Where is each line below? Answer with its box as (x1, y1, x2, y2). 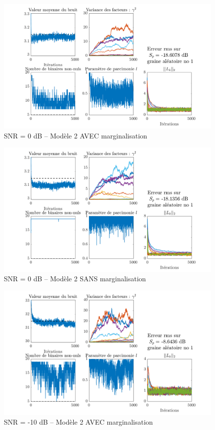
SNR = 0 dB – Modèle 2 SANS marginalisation (4, 273, 146, 284)
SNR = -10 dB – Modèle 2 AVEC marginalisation (4, 416, 153, 427)
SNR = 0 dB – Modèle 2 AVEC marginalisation (4, 131, 148, 141)
